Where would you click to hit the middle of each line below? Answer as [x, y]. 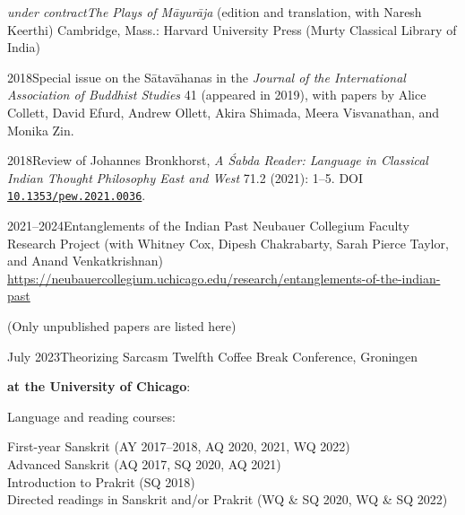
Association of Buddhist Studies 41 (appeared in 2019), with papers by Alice [217, 95]
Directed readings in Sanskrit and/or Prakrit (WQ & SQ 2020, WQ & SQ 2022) [228, 499]
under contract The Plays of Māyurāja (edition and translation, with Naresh [215, 12]
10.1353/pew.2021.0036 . [77, 195]
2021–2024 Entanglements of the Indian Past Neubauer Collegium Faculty [208, 225]
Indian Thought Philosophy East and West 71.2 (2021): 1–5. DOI [185, 177]
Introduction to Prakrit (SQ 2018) [101, 481]
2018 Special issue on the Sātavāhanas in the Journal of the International [207, 77]
